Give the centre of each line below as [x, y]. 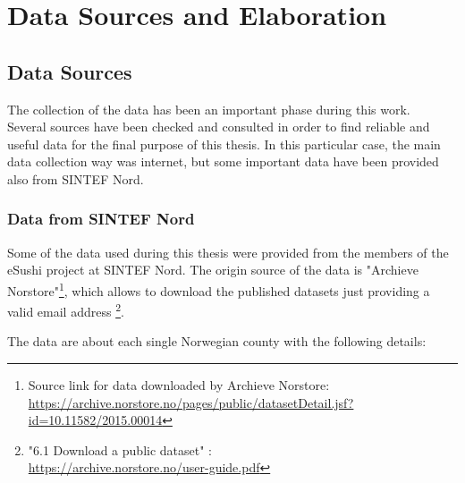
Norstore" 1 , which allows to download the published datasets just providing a [219, 289]
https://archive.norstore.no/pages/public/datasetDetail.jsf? [191, 402]
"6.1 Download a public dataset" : [120, 449]
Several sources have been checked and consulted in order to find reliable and [219, 127]
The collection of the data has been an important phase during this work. [209, 109]
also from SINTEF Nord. [76, 178]
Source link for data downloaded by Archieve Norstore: [179, 385]
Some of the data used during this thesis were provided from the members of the [228, 252]
